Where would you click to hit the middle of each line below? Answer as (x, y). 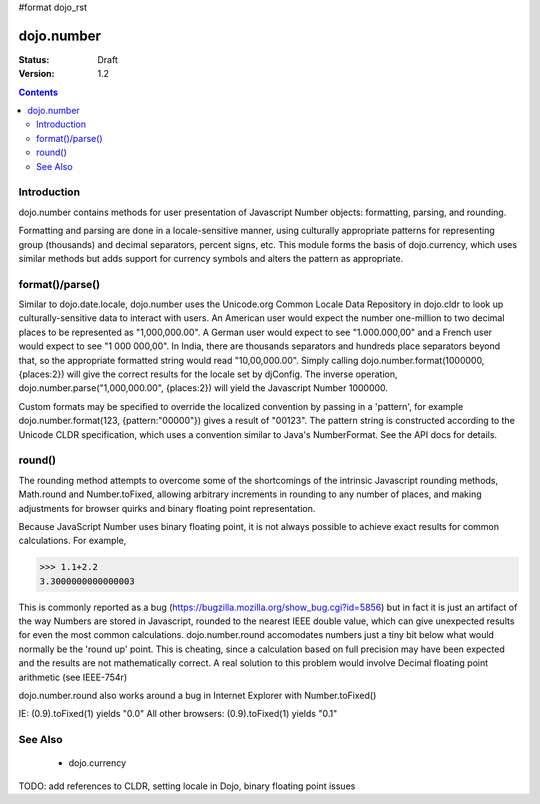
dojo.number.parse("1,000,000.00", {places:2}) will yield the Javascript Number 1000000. (203, 388)
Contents (38, 92)
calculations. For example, (72, 541)
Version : (36, 74)
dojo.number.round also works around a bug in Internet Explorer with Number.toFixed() (197, 696)
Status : (34, 59)
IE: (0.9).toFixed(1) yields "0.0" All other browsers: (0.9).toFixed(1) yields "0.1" (178, 714)
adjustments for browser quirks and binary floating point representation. (167, 508)
